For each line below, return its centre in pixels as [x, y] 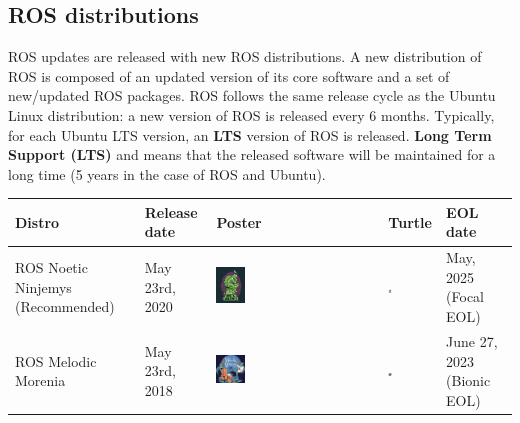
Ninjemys [43, 286]
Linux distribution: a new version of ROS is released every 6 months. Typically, [251, 114]
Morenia [40, 380]
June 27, [472, 340]
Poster [239, 221]
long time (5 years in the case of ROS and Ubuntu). [167, 173]
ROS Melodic [56, 360]
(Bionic [468, 380]
